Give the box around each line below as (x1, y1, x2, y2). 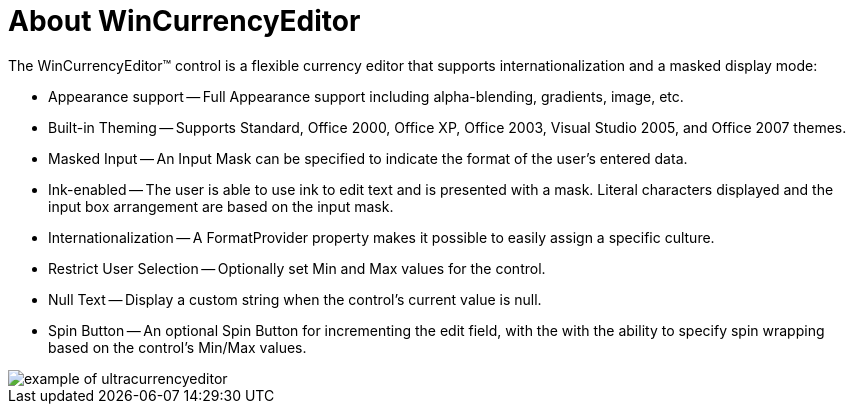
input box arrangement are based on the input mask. (48, 197, 394, 215)
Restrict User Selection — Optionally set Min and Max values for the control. (48, 259, 546, 277)
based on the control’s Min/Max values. (48, 338, 307, 356)
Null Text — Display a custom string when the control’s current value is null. (48, 290, 542, 308)
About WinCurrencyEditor (8, 4, 361, 38)
